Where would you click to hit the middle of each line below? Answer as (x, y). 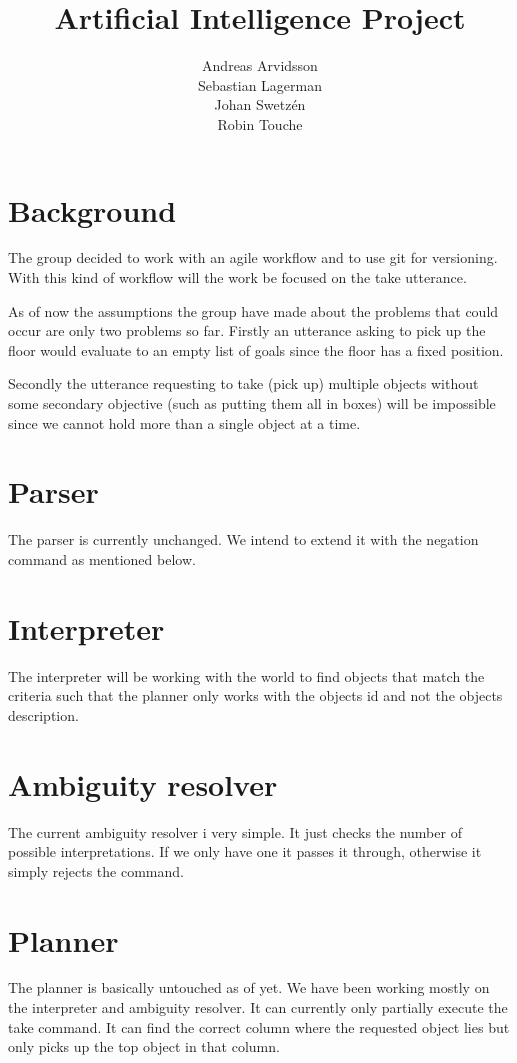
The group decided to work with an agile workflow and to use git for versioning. (253, 257)
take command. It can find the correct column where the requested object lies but (259, 1026)
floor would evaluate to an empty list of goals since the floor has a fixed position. (256, 349)
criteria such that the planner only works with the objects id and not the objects (255, 695)
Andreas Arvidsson (260, 65)
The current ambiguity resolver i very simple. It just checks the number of (235, 831)
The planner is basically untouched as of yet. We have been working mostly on (249, 987)
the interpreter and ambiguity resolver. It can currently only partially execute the (258, 1007)
